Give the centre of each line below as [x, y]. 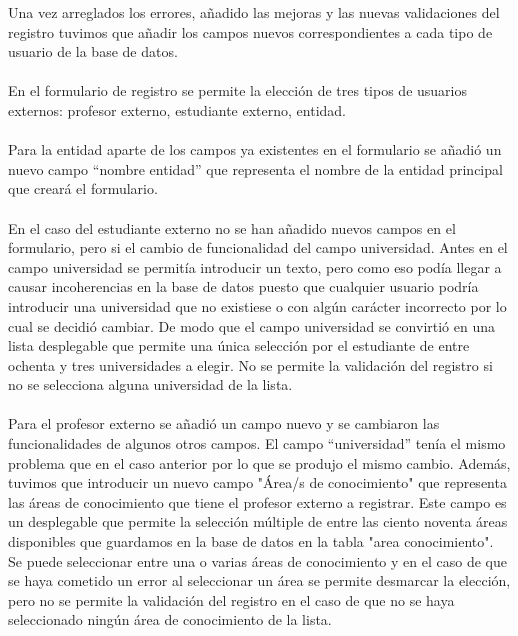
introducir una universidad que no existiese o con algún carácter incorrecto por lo [257, 305]
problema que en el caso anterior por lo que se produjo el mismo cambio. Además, [259, 462]
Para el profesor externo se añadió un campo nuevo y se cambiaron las [224, 423]
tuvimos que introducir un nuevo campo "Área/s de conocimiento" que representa [257, 482]
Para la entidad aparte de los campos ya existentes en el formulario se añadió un [255, 149]
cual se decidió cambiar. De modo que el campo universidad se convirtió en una [252, 325]
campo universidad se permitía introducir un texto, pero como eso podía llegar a [255, 266]
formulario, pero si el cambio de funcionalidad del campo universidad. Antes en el [258, 247]
